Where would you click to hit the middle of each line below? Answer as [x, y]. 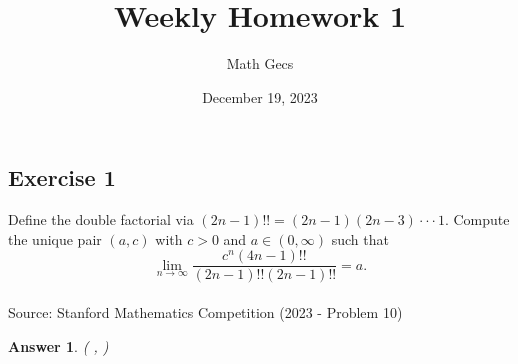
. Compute [477, 219]
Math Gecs [260, 63]
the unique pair [55, 238]
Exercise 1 [62, 177]
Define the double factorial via [101, 219]
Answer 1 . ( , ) [58, 345]
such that [360, 238]
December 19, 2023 [260, 96]
